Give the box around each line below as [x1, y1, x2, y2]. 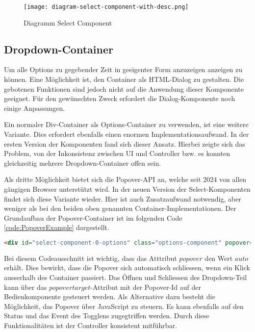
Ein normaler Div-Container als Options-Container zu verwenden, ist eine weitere [4, 119, 249, 129]
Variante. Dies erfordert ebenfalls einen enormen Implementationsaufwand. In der [4, 129, 249, 139]
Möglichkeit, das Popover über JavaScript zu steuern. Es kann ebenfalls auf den [4, 301, 244, 311]
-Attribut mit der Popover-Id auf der [90, 281, 201, 292]
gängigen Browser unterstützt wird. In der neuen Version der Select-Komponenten [4, 183, 251, 194]
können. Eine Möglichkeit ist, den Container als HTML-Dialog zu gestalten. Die [4, 74, 244, 84]
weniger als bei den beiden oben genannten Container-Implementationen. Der [4, 203, 236, 213]
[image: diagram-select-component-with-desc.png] [24, 3, 189, 10]
